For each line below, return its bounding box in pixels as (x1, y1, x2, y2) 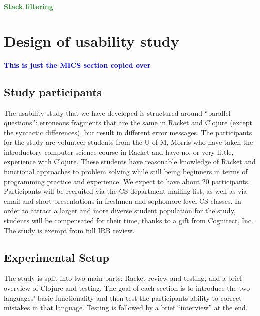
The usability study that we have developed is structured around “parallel (4, 107, 231, 118)
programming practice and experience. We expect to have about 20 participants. (4, 176, 250, 186)
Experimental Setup (4, 249, 109, 265)
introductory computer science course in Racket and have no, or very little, (4, 146, 234, 157)
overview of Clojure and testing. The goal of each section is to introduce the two (4, 283, 250, 293)
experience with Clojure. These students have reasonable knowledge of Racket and (4, 156, 256, 167)
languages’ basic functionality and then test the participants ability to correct (4, 292, 242, 303)
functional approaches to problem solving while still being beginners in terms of (4, 166, 248, 177)
